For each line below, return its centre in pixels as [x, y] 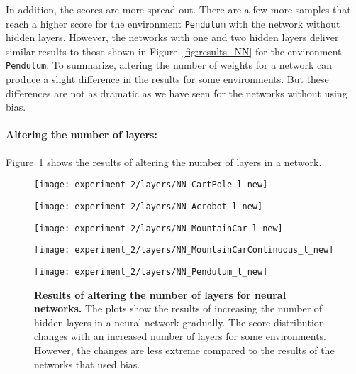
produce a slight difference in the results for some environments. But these [167, 79]
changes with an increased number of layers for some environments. [180, 336]
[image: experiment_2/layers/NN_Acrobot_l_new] [149, 206]
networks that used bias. [87, 364]
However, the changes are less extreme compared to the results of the [184, 350]
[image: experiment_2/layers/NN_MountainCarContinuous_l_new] [184, 250]
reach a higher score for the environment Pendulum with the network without [173, 23]
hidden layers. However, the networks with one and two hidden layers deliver [172, 37]
